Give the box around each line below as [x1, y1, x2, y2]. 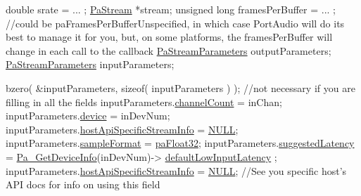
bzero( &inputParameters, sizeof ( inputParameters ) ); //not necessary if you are [6, 80, 355, 95]
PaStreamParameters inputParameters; [6, 57, 175, 72]
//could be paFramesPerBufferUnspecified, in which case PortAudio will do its [6, 15, 345, 30]
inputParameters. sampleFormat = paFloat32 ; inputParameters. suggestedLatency [6, 136, 355, 150]
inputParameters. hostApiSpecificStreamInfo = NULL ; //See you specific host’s [6, 163, 347, 178]
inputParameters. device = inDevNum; [6, 108, 170, 123]
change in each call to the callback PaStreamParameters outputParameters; [6, 43, 331, 58]
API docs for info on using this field [6, 177, 160, 192]
